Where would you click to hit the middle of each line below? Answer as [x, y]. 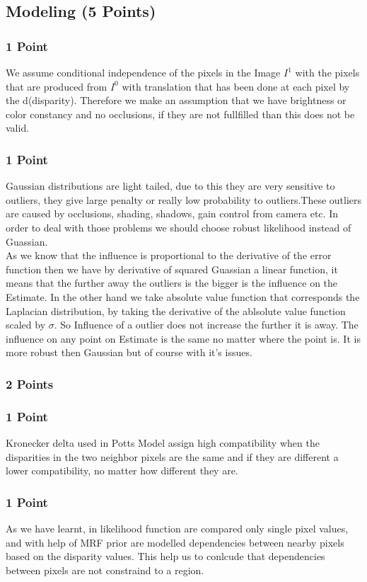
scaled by [26, 325]
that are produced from [57, 86]
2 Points [30, 383]
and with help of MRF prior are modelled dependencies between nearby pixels [175, 542]
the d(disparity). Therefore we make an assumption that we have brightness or [176, 100]
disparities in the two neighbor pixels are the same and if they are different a [172, 456]
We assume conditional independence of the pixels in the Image [143, 72]
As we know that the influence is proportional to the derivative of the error [169, 255]
